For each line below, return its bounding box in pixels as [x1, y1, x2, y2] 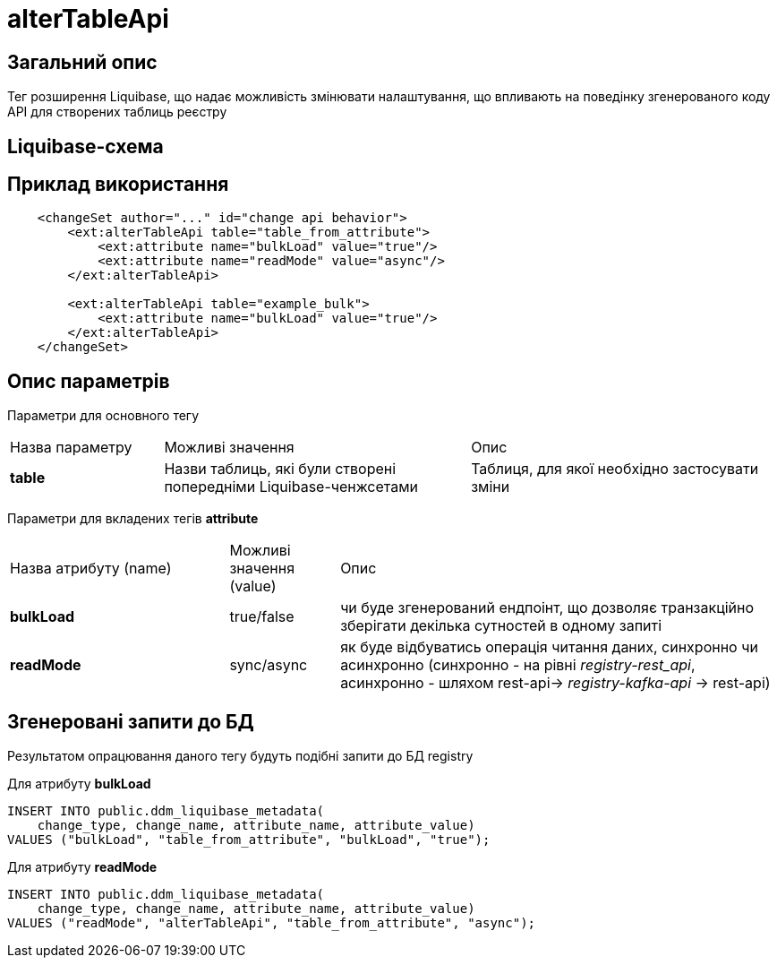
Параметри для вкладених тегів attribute [7, 511, 259, 527]
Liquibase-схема [7, 134, 164, 158]
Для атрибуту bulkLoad [7, 776, 151, 792]
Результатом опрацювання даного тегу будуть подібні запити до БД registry [7, 748, 474, 764]
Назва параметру [10, 438, 132, 457]
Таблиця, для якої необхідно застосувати [471, 460, 759, 478]
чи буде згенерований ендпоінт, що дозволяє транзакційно [340, 599, 755, 617]
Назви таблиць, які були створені [164, 460, 397, 478]
